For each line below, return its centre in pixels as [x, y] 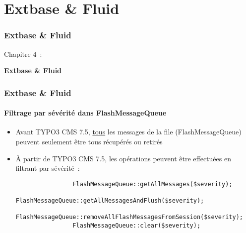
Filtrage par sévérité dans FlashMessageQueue [85, 113]
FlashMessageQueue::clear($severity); [137, 226]
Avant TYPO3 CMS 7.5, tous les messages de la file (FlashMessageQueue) [128, 132]
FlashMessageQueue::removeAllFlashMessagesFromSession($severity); [129, 217]
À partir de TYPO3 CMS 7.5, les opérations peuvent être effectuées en [123, 158]
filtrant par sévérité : [48, 168]
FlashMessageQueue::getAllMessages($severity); [153, 184]
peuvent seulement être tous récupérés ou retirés [89, 142]
